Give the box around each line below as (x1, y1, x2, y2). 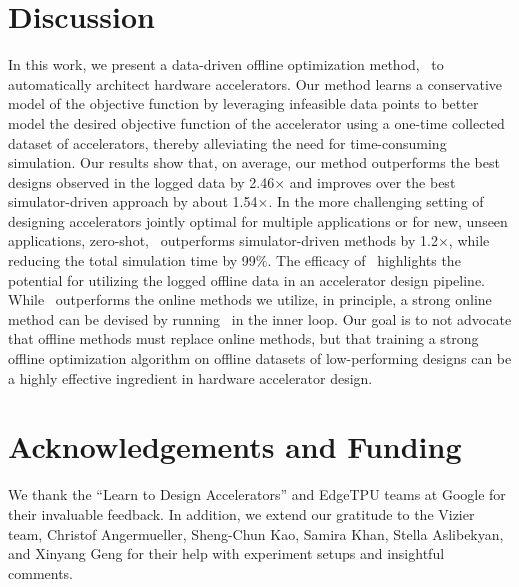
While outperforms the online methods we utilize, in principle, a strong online (8, 289, 492, 310)
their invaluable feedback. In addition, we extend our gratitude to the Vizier (8, 503, 475, 524)
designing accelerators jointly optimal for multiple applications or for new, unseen (8, 210, 508, 231)
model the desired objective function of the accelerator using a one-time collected (8, 112, 505, 133)
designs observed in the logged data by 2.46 (8, 171, 275, 192)
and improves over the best (289, 171, 456, 192)
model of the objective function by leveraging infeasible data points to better (8, 93, 479, 114)
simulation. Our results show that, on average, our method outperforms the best (8, 152, 500, 173)
